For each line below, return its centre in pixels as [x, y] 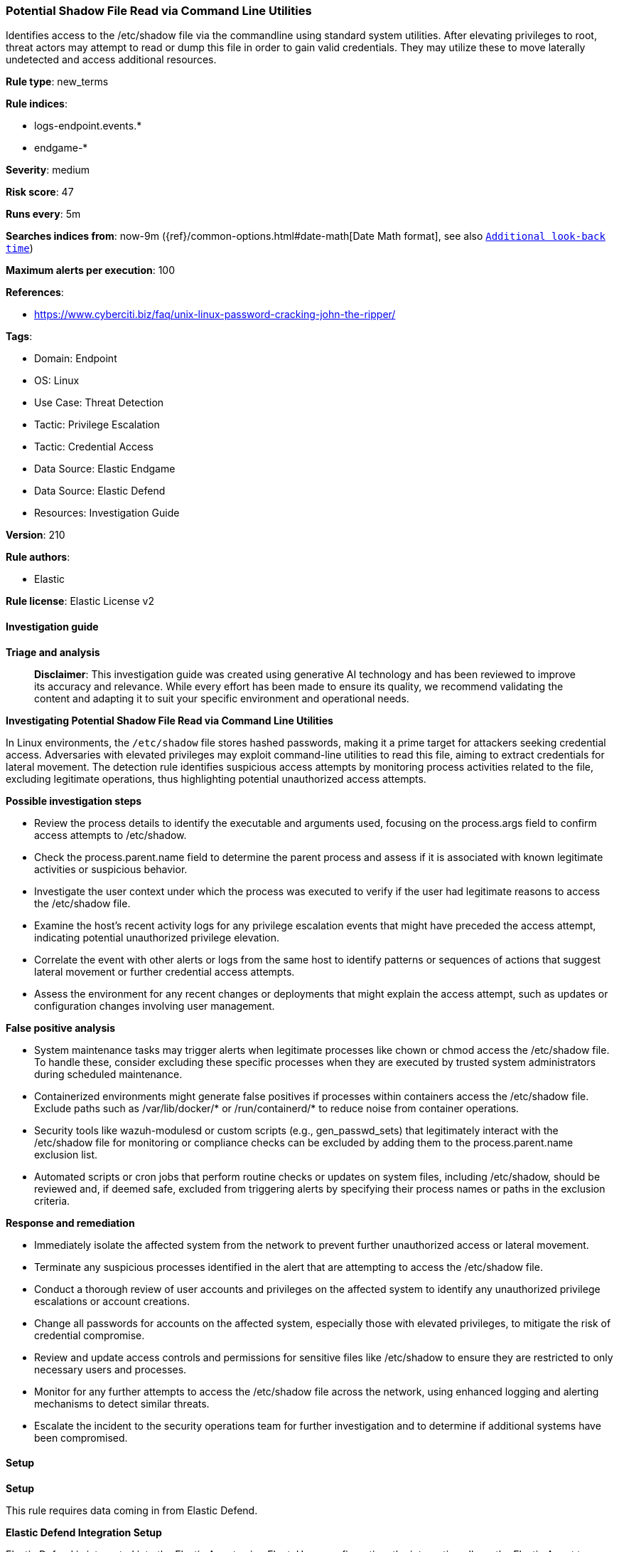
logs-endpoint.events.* [88, 126]
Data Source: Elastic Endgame [105, 469]
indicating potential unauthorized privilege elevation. [157, 937]
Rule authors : [38, 557]
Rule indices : [37, 104]
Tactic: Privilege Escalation [97, 425]
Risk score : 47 [40, 192]
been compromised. [81, 1437]
